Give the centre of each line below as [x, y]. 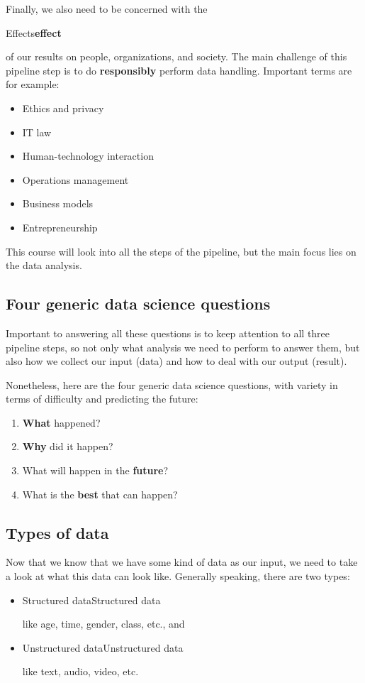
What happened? [61, 422]
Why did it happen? [68, 446]
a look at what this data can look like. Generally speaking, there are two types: [178, 576]
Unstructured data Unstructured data [103, 647]
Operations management [75, 179]
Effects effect [34, 32]
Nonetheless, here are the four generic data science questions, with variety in [172, 384]
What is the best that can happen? [100, 494]
